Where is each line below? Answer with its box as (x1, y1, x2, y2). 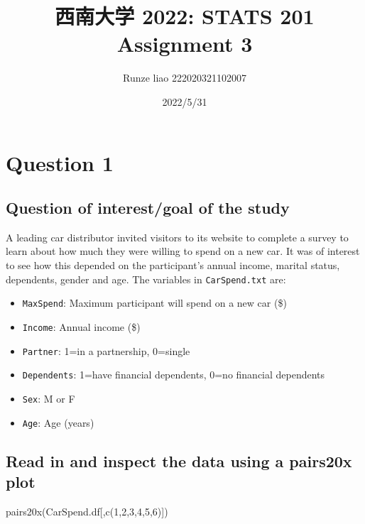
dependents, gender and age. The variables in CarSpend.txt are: (6, 271, 286, 286)
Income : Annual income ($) (22, 319, 141, 334)
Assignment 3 (116, 29, 253, 58)
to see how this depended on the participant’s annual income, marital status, (6, 258, 340, 273)
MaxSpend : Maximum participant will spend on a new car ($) (22, 295, 287, 310)
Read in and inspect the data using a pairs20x (6, 449, 352, 471)
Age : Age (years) (22, 415, 94, 430)
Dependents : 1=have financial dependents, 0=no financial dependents (22, 367, 325, 382)
